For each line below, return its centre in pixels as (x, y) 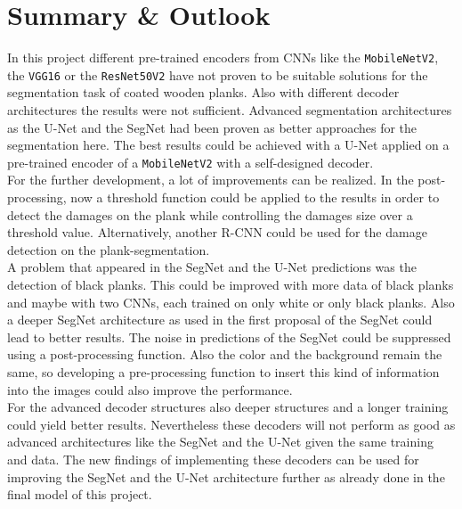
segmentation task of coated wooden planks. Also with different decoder (203, 92)
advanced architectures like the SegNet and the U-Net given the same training (220, 442)
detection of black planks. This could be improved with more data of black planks (231, 285)
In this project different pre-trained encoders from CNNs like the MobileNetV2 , (223, 57)
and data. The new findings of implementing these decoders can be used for (213, 459)
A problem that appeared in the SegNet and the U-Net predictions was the (212, 267)
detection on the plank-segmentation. (109, 249)
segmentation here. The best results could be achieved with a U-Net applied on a (228, 145)
